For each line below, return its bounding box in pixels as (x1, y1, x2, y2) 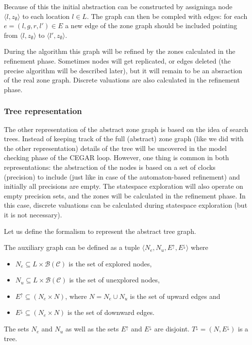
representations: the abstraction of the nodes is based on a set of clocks (4, 162, 216, 172)
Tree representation (4, 105, 82, 117)
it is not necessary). (4, 209, 62, 219)
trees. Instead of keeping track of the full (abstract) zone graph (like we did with (4, 133, 244, 144)
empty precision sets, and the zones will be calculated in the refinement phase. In (4, 190, 246, 200)
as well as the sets (65, 324, 119, 334)
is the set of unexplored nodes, (69, 275, 160, 285)
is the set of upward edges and (130, 291, 220, 301)
